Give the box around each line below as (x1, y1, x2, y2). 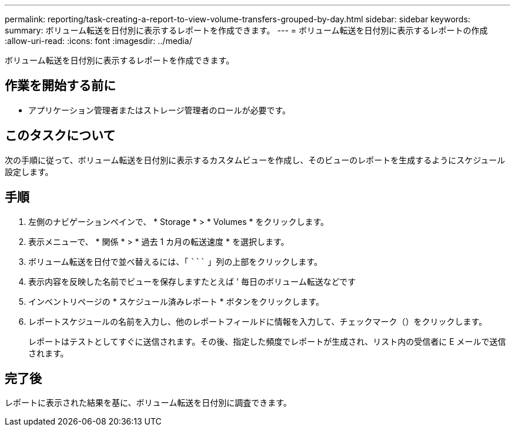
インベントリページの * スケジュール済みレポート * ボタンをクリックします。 (28, 296, 325, 307)
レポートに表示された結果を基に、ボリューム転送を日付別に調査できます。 (5, 398, 292, 408)
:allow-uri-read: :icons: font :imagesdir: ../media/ (5, 36, 192, 46)
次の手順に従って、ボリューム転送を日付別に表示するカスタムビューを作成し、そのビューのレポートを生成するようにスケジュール (5, 154, 506, 165)
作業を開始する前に (5, 78, 116, 93)
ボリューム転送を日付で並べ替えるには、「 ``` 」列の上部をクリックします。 (28, 256, 322, 267)
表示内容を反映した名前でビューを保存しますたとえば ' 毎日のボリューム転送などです (28, 276, 356, 287)
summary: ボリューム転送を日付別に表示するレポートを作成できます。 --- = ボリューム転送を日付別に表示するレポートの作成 (5, 25, 488, 35)
